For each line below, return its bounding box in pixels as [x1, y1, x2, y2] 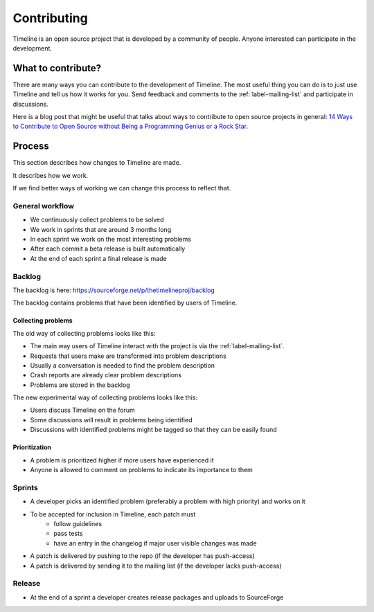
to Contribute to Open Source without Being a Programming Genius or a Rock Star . [12, 122, 249, 131]
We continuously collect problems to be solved [30, 215, 164, 224]
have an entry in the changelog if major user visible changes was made [53, 539, 257, 547]
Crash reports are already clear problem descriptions [30, 371, 181, 379]
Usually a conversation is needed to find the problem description [30, 361, 215, 370]
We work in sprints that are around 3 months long [30, 225, 172, 233]
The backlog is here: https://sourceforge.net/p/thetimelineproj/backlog [12, 286, 215, 294]
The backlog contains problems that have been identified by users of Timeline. [12, 298, 238, 307]
